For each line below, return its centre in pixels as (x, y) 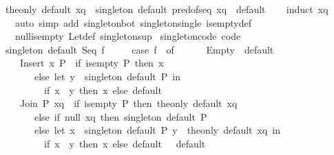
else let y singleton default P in (107, 76)
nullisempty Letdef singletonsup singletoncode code (128, 36)
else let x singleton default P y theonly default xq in (157, 130)
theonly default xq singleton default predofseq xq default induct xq (167, 9)
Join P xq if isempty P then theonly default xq (128, 103)
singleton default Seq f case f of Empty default (139, 49)
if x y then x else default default (125, 143)
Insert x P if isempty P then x (92, 63)
